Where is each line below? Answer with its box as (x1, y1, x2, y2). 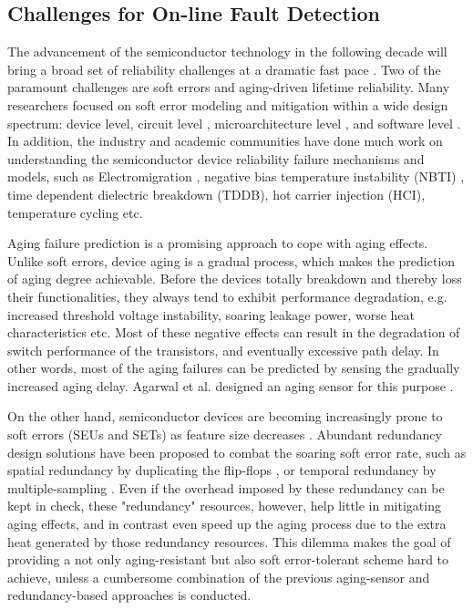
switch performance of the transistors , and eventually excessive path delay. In (7, 340, 439, 359)
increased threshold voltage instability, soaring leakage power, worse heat (7, 305, 416, 324)
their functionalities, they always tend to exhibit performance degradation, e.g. (7, 286, 447, 305)
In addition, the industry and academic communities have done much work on (7, 131, 443, 150)
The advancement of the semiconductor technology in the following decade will (7, 42, 447, 61)
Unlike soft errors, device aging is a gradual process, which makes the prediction (7, 251, 456, 270)
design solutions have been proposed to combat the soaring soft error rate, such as (7, 442, 467, 461)
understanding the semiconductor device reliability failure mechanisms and (7, 149, 425, 168)
